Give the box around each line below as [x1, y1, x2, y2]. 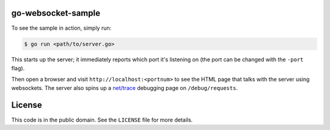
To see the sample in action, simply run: [11, 24, 112, 32]
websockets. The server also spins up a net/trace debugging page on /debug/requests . [11, 84, 238, 91]
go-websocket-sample [11, 8, 101, 18]
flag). [11, 64, 25, 72]
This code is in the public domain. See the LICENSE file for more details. [11, 116, 193, 123]
